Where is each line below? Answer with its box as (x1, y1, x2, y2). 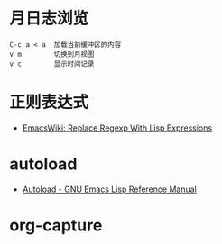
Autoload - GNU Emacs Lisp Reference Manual (22, 184, 197, 194)
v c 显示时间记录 (9, 59, 95, 68)
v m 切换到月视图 (9, 50, 95, 59)
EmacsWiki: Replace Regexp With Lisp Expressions (22, 122, 213, 133)
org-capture (9, 215, 103, 235)
